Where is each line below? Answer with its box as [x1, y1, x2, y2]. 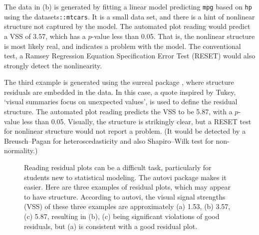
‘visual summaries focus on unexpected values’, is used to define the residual [4, 96, 238, 107]
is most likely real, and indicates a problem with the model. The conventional [4, 40, 241, 51]
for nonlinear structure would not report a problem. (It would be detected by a [4, 126, 246, 136]
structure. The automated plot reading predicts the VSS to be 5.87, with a [4, 106, 233, 117]
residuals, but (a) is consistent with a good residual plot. [24, 221, 198, 231]
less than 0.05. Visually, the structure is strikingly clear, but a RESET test [22, 116, 252, 126]
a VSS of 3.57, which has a [4, 30, 86, 41]
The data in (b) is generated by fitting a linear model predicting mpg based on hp [4, 1, 252, 11]
